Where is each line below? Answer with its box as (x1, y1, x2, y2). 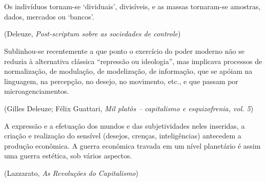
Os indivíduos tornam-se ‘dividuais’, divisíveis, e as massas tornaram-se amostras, (4, 1, 261, 12)
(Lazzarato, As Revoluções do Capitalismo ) (4, 167, 138, 178)
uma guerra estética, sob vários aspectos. (4, 150, 132, 161)
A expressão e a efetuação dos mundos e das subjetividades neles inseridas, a (4, 120, 245, 131)
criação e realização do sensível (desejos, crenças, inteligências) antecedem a (4, 130, 241, 141)
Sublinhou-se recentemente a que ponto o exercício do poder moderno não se (4, 45, 244, 56)
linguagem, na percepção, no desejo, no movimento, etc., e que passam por (4, 75, 238, 86)
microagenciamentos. (4, 86, 69, 96)
